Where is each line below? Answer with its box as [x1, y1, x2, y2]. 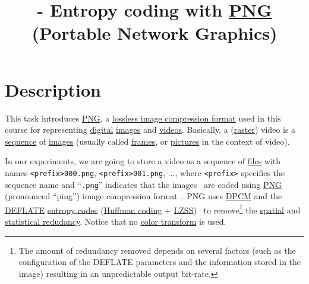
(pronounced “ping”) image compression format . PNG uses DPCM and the [5, 190, 282, 202]
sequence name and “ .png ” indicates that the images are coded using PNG [5, 178, 282, 190]
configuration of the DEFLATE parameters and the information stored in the [18, 256, 301, 268]
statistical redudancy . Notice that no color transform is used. [5, 215, 226, 228]
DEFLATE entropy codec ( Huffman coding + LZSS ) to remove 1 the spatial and [5, 202, 301, 216]
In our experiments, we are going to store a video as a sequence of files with [5, 155, 281, 167]
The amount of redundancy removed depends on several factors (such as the [18, 244, 296, 256]
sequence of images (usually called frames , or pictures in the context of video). [5, 135, 290, 147]
